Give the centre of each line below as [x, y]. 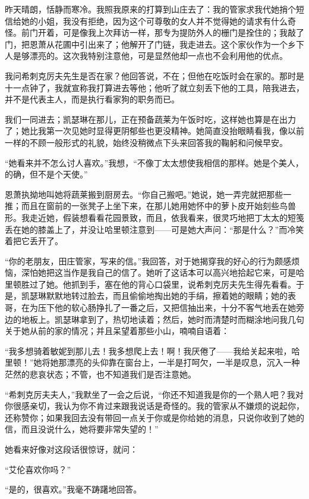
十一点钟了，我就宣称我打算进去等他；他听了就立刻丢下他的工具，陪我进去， [154, 87]
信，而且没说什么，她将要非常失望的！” [82, 429]
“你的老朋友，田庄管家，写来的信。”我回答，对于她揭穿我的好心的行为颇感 [148, 261]
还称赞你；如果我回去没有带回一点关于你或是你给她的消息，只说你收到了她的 [154, 417]
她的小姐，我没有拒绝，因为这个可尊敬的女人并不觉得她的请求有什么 [154, 21]
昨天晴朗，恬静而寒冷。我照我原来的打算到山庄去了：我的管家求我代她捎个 [150, 9]
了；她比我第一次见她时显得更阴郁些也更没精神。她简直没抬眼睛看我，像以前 [154, 131]
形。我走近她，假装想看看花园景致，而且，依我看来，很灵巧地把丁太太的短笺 [154, 217]
